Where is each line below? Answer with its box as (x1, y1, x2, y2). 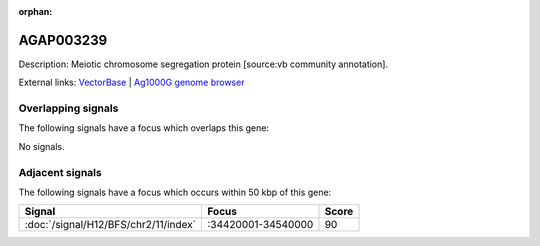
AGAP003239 (18, 31, 108, 49)
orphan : (18, 6, 53, 17)
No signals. (18, 140, 65, 152)
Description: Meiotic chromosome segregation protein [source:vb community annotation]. (18, 58, 389, 70)
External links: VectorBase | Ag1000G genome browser (18, 76, 245, 89)
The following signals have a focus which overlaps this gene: (18, 122, 270, 134)
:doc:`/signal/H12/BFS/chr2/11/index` (24, 218, 197, 232)
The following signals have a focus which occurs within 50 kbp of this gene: (18, 186, 332, 198)
